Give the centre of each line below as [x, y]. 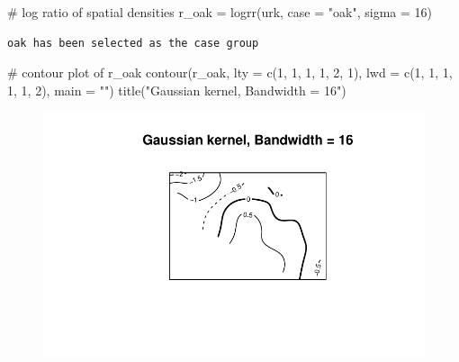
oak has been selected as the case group [133, 43]
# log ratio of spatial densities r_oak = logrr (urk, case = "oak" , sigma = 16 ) [220, 12]
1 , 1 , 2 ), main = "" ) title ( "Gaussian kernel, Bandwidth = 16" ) [177, 90]
